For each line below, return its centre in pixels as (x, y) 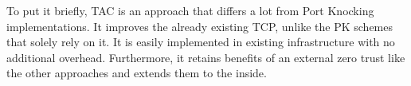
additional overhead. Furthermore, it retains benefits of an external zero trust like (206, 57)
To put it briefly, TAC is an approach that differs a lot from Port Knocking (190, 10)
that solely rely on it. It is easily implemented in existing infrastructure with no (201, 42)
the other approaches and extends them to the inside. (137, 73)
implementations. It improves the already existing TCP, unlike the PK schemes (200, 26)
